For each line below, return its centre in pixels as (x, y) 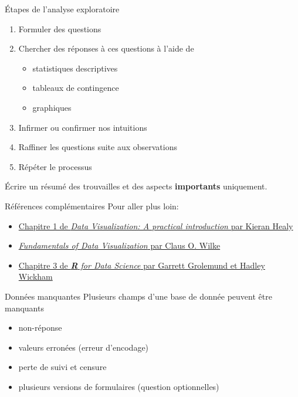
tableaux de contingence (76, 88)
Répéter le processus (55, 166)
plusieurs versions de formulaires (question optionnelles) (119, 386)
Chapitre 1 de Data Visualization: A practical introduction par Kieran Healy (156, 225)
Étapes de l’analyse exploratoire (62, 9)
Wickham (35, 276)
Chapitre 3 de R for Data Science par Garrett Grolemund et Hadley (142, 265)
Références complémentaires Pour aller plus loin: (92, 206)
